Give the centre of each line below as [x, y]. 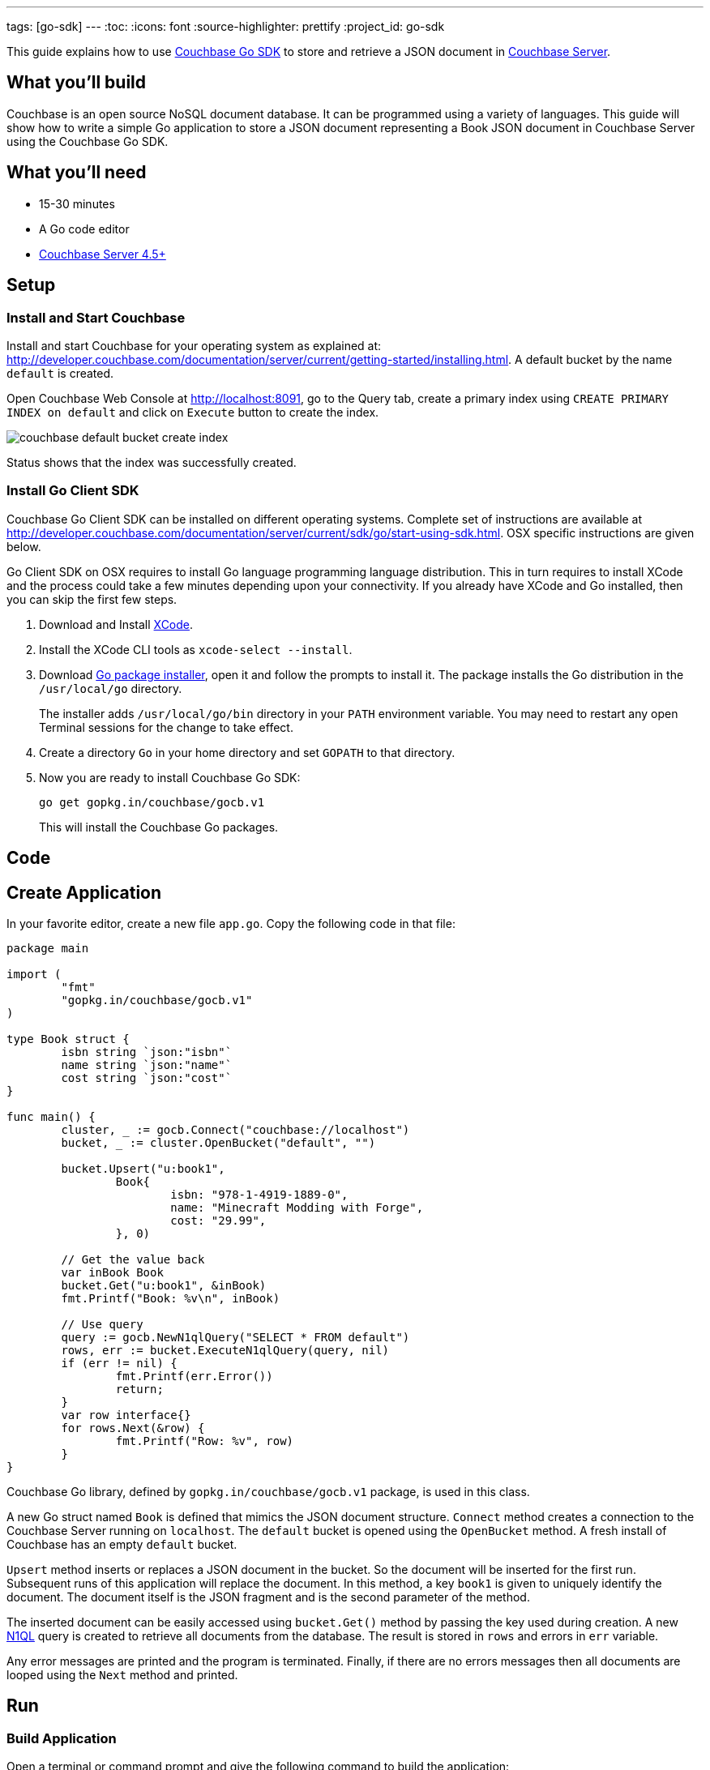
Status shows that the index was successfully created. [152, 462]
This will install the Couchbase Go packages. [159, 827]
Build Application [62, 1738]
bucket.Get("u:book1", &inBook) [164, 1285]
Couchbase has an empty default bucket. [122, 1544]
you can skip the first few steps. [92, 599]
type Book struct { [68, 1039]
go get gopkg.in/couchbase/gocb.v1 [152, 802]
